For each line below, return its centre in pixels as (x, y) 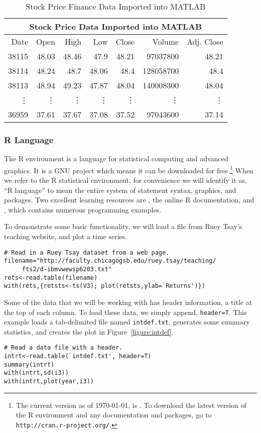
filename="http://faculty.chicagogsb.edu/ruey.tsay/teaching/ (110, 261)
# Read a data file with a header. (63, 348)
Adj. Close (205, 41)
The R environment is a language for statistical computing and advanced (116, 158)
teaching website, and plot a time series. (66, 236)
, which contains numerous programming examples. (83, 209)
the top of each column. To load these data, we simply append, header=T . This (125, 312)
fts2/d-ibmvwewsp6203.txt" (67, 269)
